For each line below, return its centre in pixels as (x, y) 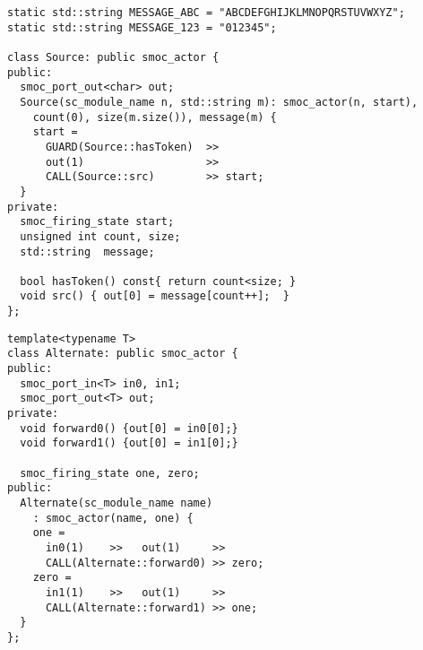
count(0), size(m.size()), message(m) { (155, 117)
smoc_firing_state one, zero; (110, 473)
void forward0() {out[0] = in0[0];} (129, 428)
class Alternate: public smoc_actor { (123, 354)
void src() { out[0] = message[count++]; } (155, 296)
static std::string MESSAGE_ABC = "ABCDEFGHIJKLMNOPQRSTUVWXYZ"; (206, 13)
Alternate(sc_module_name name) (117, 503)
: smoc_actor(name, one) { (113, 518)
